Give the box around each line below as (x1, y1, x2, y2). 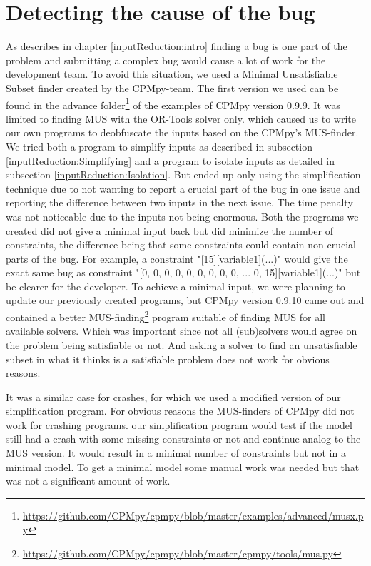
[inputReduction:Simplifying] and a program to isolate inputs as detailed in (6, 153, 335, 168)
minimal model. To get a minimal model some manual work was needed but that (6, 459, 360, 474)
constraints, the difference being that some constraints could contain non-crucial (6, 237, 356, 252)
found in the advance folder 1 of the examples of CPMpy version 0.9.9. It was (6, 95, 340, 112)
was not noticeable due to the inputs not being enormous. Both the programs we (6, 208, 359, 223)
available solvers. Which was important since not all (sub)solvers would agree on (6, 323, 357, 338)
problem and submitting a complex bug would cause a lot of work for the (6, 52, 326, 67)
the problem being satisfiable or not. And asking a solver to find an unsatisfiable (6, 337, 357, 352)
